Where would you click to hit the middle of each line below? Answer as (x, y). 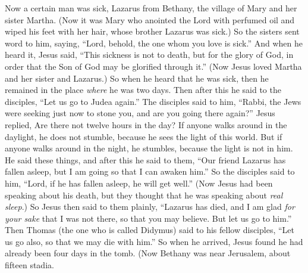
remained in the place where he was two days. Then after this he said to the (143, 90)
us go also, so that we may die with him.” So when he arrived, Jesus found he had (154, 241)
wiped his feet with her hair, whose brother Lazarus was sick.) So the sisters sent (152, 31)
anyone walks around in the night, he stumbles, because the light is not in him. (149, 148)
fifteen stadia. (29, 265)
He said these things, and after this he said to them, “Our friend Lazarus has (145, 159)
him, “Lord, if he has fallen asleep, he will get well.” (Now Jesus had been (139, 183)
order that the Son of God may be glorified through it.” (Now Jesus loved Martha (153, 66)
